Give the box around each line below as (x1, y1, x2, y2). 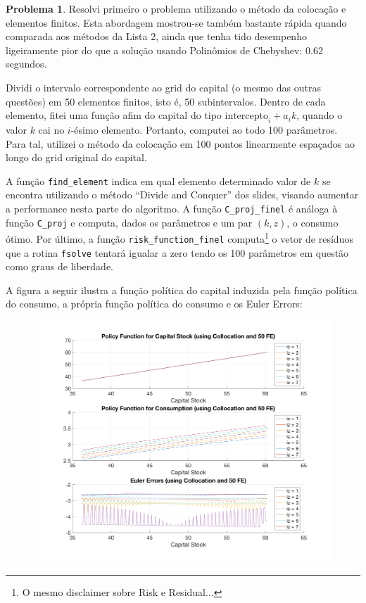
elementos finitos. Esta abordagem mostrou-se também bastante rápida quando (6, 15, 347, 30)
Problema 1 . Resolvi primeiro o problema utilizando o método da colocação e (6, 1, 346, 15)
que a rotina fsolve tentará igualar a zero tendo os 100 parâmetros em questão (6, 245, 349, 260)
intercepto (225, 111, 268, 122)
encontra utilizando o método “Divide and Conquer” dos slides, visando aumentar (6, 187, 359, 202)
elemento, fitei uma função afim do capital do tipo (6, 108, 222, 122)
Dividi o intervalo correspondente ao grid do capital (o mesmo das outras (6, 80, 321, 94)
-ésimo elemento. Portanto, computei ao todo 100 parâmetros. (70, 122, 338, 137)
